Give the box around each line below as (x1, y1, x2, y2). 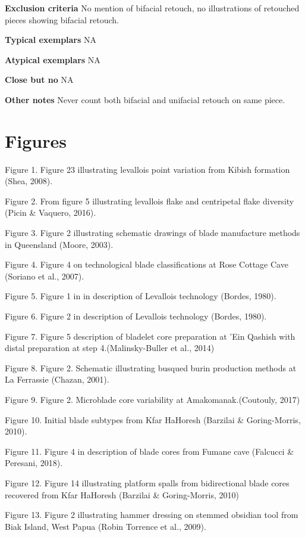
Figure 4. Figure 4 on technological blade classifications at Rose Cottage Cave (5, 258, 288, 271)
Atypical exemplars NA (5, 53, 100, 66)
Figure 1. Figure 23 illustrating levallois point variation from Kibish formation (5, 163, 290, 175)
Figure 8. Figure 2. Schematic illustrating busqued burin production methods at (5, 361, 297, 374)
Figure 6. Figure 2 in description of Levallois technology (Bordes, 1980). (5, 310, 267, 322)
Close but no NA (5, 73, 74, 86)
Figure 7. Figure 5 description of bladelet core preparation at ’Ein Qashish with (5, 330, 295, 342)
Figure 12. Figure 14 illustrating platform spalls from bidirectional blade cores (5, 476, 290, 489)
